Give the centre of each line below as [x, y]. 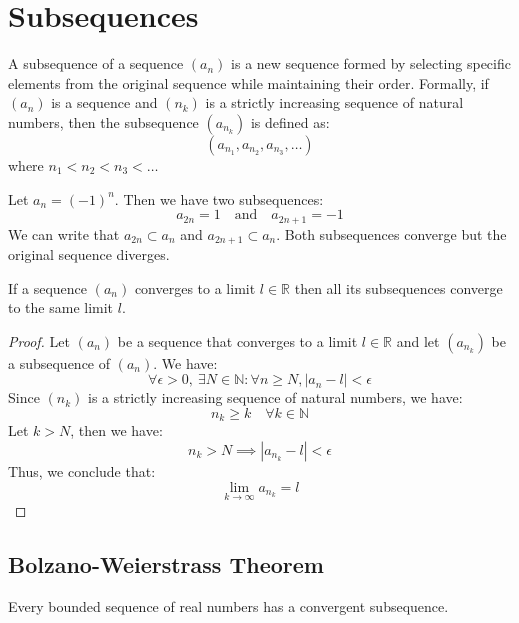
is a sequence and [104, 102]
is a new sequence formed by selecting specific [371, 63]
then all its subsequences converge [398, 287]
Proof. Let [39, 340]
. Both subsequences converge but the [391, 233]
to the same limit [61, 307]
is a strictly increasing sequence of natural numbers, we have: [275, 397]
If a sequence [48, 287]
